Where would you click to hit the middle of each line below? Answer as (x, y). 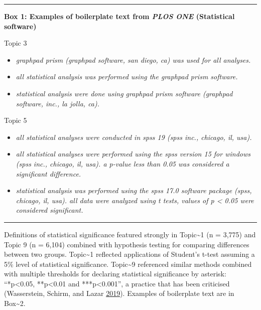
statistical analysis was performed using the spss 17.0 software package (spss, (134, 190)
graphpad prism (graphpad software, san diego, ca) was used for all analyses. (133, 59)
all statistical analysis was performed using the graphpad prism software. (127, 76)
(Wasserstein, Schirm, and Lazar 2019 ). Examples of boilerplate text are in (119, 293)
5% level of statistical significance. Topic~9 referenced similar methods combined (128, 264)
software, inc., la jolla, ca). (58, 103)
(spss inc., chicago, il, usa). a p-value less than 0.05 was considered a (122, 163)
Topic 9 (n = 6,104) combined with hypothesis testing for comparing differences (127, 244)
